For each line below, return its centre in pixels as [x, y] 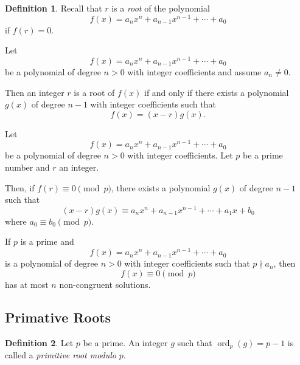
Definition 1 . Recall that [54, 8]
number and [27, 167]
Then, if [20, 187]
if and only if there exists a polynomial [216, 92]
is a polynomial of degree [51, 263]
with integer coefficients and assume [194, 71]
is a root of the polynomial [161, 8]
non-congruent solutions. [105, 284]
